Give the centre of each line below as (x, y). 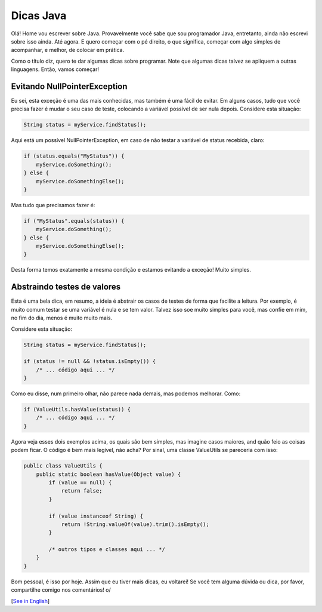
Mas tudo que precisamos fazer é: (53, 205)
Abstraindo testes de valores (66, 287)
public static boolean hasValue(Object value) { (109, 474)
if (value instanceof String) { (96, 516)
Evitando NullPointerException (69, 86)
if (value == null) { (80, 482)
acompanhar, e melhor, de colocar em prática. (68, 50)
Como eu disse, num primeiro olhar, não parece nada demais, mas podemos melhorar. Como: (126, 393)
